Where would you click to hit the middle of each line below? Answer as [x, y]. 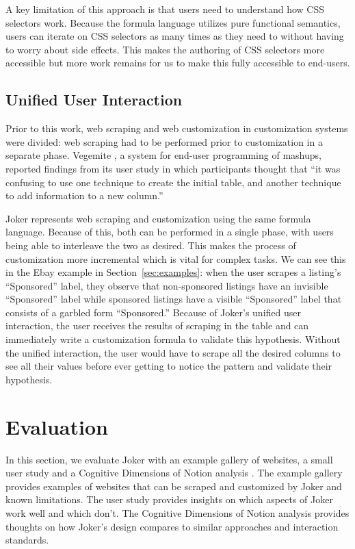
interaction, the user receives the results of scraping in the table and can [157, 325]
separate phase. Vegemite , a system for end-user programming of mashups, [163, 155]
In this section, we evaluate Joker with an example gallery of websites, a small [169, 459]
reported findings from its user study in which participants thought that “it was [173, 168]
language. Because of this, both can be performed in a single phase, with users [170, 232]
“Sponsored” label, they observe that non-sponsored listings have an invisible [167, 285]
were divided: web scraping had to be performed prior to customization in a [164, 141]
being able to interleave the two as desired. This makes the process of [151, 245]
